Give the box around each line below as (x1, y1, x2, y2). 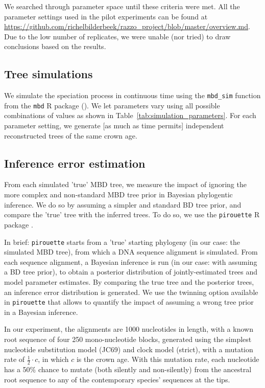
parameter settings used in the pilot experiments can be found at (4, 11, 208, 21)
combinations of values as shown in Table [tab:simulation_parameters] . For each (4, 110, 256, 121)
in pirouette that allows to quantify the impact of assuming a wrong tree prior (4, 296, 254, 307)
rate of (4, 354, 25, 364)
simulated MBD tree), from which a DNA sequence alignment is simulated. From (4, 246, 258, 257)
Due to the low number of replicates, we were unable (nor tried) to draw (4, 31, 231, 41)
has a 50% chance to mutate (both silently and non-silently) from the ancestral (4, 363, 252, 374)
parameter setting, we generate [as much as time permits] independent (4, 120, 224, 131)
